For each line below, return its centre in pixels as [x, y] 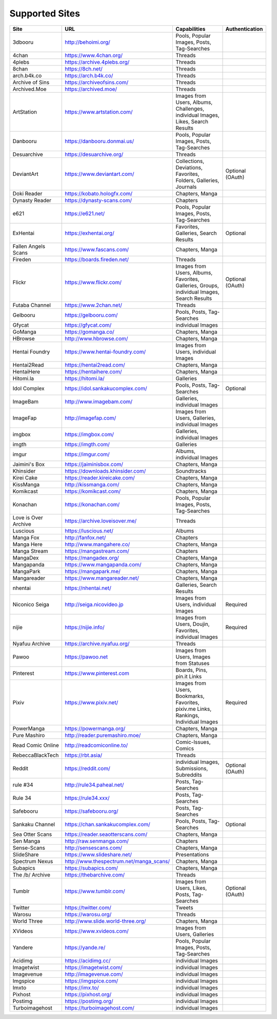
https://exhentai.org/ [90, 233]
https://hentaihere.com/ [93, 371]
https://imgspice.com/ [91, 981]
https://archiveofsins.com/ [97, 82]
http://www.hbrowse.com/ [96, 338]
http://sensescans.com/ [94, 848]
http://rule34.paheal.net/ [94, 784]
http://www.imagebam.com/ [99, 401]
